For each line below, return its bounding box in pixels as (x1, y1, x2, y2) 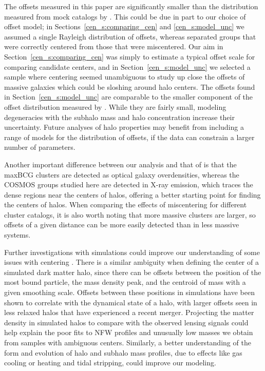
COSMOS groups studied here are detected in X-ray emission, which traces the (4, 179, 253, 190)
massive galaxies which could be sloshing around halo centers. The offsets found (4, 81, 255, 92)
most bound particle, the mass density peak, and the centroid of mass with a (4, 277, 246, 287)
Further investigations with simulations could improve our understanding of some (4, 246, 260, 257)
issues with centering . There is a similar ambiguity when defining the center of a (4, 257, 259, 267)
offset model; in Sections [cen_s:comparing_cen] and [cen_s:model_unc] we (4, 21, 244, 32)
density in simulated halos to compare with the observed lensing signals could (4, 317, 249, 327)
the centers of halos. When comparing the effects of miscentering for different (4, 199, 247, 210)
